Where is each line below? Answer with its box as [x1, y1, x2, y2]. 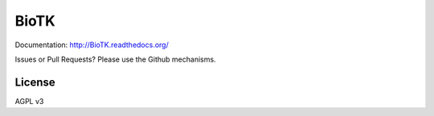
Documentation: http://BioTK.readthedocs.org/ [14, 40, 169, 50]
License [14, 75, 55, 89]
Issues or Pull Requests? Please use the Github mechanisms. [14, 54, 216, 64]
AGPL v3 [14, 96, 44, 106]
